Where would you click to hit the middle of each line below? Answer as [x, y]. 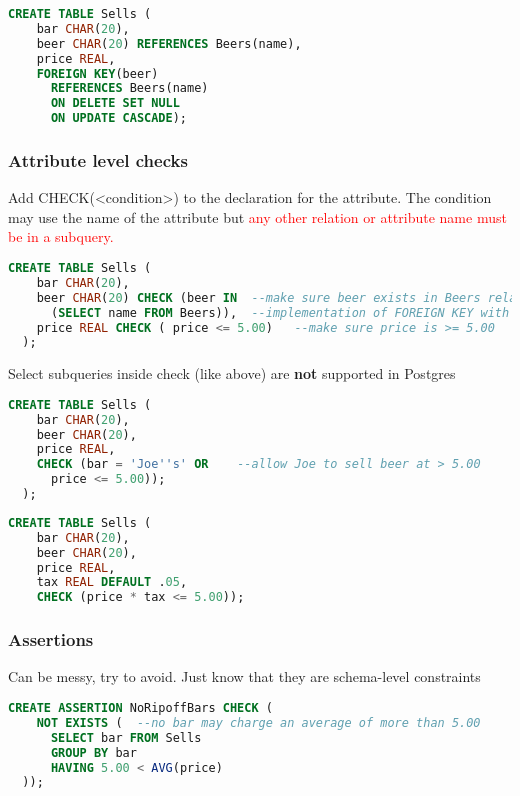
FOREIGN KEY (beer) [97, 73]
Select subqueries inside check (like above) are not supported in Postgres [232, 373]
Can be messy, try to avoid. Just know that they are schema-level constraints [244, 676]
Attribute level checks [98, 159]
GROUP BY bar [93, 752]
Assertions [51, 639]
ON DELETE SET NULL [115, 103]
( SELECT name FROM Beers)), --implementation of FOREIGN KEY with [280, 312]
